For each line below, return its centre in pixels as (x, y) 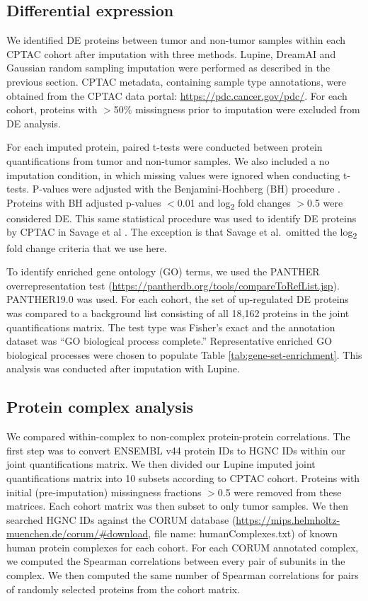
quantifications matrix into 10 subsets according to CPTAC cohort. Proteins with (183, 477)
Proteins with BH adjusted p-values (84, 202)
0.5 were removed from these (280, 492)
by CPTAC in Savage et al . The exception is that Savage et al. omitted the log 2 (182, 233)
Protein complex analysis (100, 407)
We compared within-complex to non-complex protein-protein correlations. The (178, 436)
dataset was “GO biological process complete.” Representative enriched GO (169, 341)
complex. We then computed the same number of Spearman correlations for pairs (183, 575)
